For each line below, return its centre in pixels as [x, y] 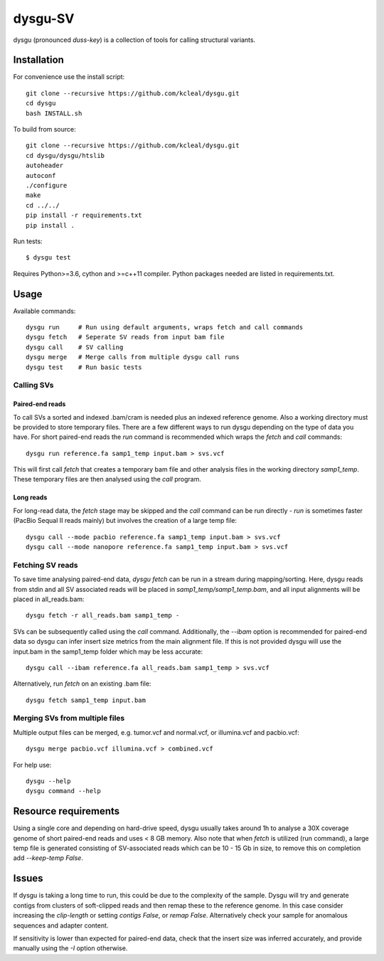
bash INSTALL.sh [54, 113]
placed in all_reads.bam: [49, 599]
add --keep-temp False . [48, 858]
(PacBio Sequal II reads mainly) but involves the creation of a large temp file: [125, 521]
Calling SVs [33, 386]
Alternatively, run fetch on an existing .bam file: [82, 684]
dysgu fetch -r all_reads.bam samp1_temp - [103, 616]
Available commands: [44, 311]
